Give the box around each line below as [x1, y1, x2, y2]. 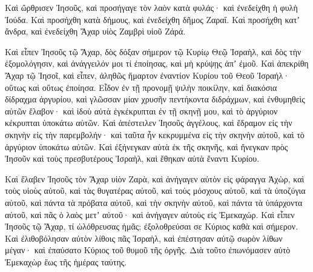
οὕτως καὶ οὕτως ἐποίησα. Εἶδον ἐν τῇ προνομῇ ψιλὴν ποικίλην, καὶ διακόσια [5, 81, 277, 93]
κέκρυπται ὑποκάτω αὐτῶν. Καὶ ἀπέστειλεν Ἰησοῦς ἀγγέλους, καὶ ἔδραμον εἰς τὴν [5, 116, 292, 129]
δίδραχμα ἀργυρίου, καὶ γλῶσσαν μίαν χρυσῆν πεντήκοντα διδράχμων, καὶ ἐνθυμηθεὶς [5, 93, 305, 105]
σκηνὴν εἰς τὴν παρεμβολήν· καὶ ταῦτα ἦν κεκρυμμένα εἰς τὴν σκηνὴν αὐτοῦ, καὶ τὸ [5, 128, 305, 141]
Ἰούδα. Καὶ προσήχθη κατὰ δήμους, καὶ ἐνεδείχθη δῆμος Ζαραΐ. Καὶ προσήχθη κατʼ [5, 13, 300, 25]
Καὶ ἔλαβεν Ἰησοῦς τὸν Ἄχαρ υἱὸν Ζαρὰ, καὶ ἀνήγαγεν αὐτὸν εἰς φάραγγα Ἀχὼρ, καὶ [5, 172, 305, 185]
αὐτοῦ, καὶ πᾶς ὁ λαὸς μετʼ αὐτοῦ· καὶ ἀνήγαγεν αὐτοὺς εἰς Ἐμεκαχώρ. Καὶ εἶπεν [5, 208, 295, 221]
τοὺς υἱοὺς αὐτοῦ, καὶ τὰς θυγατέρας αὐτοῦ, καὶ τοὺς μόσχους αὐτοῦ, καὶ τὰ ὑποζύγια [5, 184, 306, 197]
